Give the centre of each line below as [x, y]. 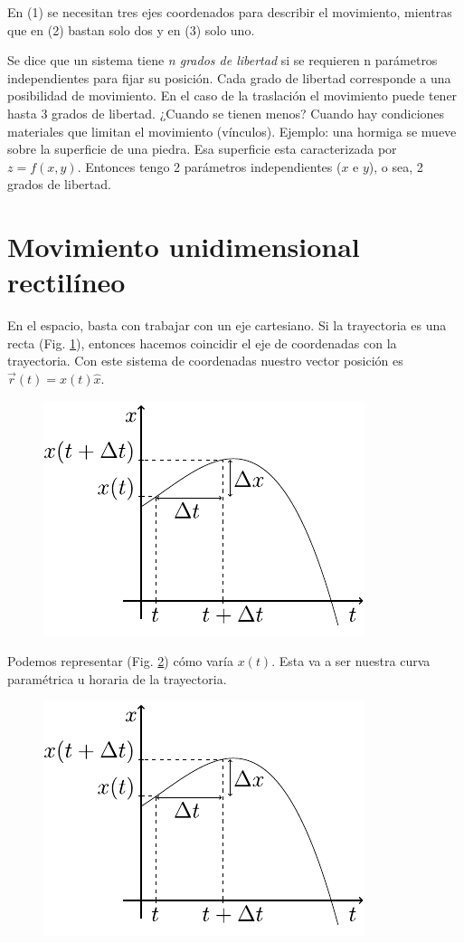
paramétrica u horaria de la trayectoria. [117, 678]
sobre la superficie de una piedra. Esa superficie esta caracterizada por [202, 149]
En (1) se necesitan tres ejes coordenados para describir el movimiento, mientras [230, 12]
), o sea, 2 [396, 166]
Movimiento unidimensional [184, 247]
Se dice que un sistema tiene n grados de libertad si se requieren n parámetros [223, 60]
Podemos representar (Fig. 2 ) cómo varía [120, 661]
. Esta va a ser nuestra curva [351, 661]
